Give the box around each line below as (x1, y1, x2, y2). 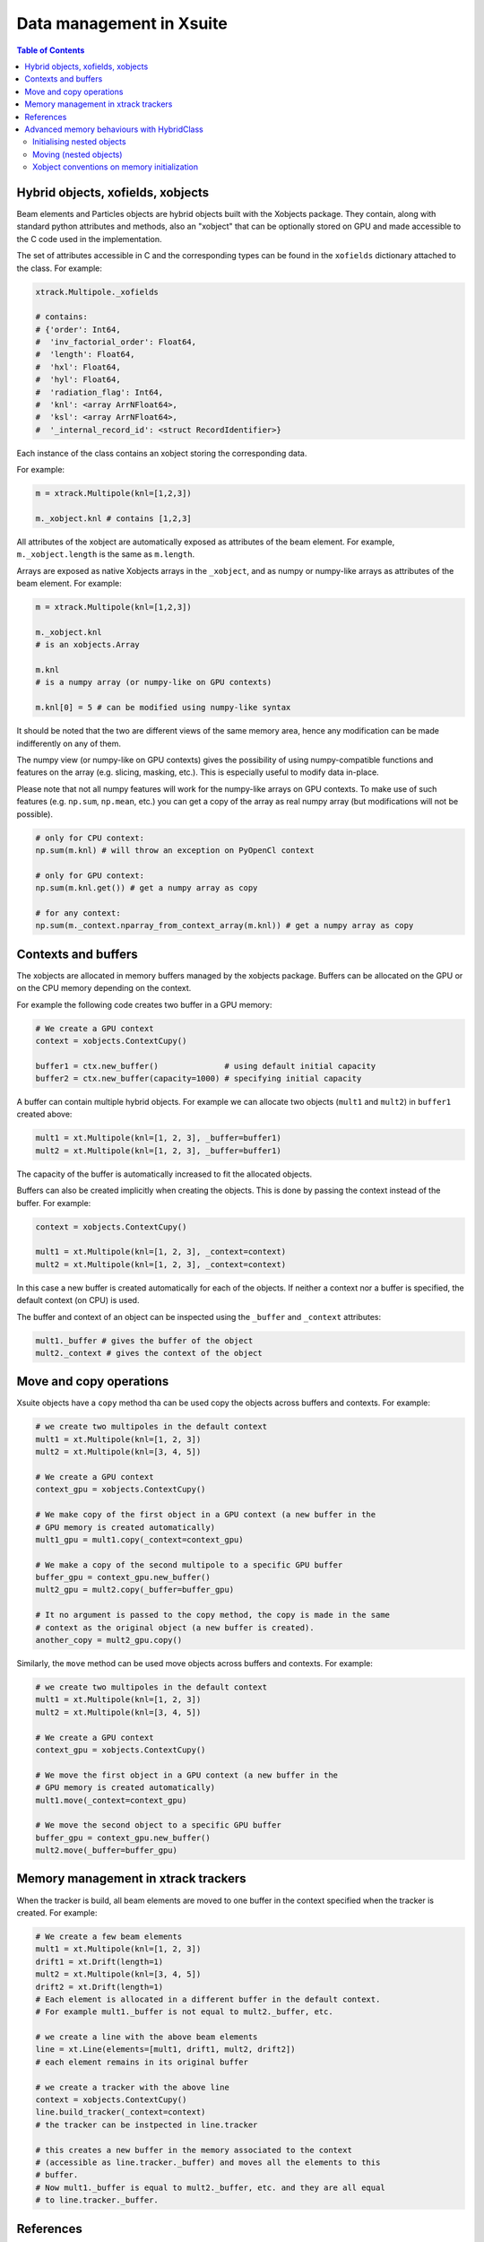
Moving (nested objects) (32, 149, 123, 160)
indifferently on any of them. (16, 738, 121, 749)
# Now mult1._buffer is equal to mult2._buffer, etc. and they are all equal (35, 2182, 385, 2193)
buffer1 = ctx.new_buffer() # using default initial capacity (35, 1061, 376, 1071)
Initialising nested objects (32, 136, 126, 147)
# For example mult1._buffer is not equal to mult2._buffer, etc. (35, 2007, 333, 2017)
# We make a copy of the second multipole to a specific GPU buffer (35, 1560, 343, 1569)
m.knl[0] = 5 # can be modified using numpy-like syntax (35, 702, 291, 713)
